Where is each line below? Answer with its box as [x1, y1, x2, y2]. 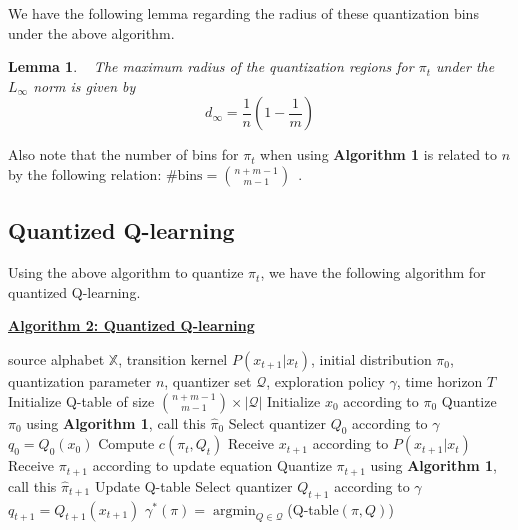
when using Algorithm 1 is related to [260, 144, 498, 165]
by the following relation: [8, 163, 162, 184]
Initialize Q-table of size [8, 390, 155, 411]
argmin [212, 503, 256, 518]
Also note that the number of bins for [8, 144, 239, 165]
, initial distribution [310, 348, 432, 369]
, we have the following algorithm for [260, 262, 486, 283]
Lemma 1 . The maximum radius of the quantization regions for [8, 56, 414, 77]
